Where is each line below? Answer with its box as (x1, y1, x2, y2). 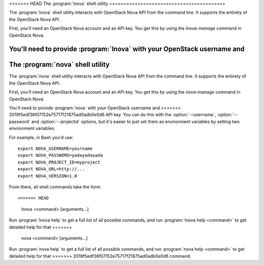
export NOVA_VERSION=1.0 (18, 173, 77, 179)
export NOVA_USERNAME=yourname (18, 146, 93, 151)
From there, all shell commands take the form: (9, 183, 102, 190)
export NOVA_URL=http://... (18, 166, 85, 172)
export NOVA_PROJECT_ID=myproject (18, 159, 100, 165)
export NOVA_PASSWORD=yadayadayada (18, 153, 103, 158)
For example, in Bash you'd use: (9, 134, 73, 140)
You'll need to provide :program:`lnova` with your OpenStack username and (9, 45, 244, 53)
